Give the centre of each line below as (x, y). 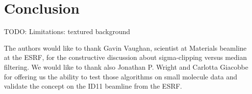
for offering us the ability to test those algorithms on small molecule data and (121, 76)
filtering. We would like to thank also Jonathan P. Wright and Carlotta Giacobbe (126, 66)
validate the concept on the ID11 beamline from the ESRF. (93, 86)
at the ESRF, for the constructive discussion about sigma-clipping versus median (126, 57)
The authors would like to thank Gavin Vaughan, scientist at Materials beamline (125, 47)
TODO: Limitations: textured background (67, 31)
